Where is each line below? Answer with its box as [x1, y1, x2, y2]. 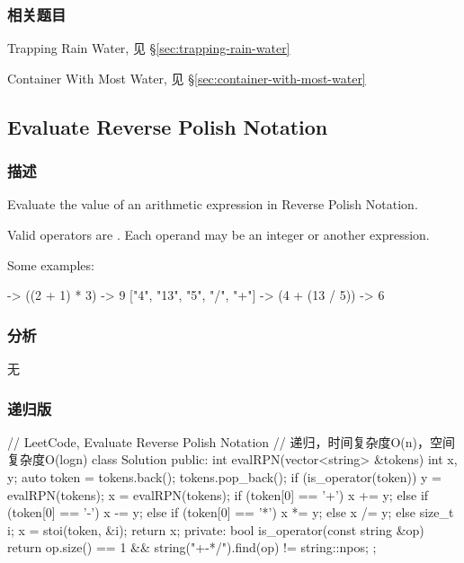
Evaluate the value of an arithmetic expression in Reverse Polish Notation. [7, 195, 418, 214]
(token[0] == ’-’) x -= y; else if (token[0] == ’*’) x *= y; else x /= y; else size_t [7, 503, 454, 522]
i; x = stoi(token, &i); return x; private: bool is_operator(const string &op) [7, 520, 424, 539]
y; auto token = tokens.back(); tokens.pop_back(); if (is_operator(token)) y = [7, 468, 442, 486]
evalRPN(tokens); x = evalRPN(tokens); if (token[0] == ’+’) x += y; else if [7, 485, 429, 504]
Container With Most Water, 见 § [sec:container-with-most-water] [7, 68, 366, 87]
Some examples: [7, 255, 94, 274]
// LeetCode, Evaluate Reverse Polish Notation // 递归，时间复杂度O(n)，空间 [7, 432, 455, 451]
